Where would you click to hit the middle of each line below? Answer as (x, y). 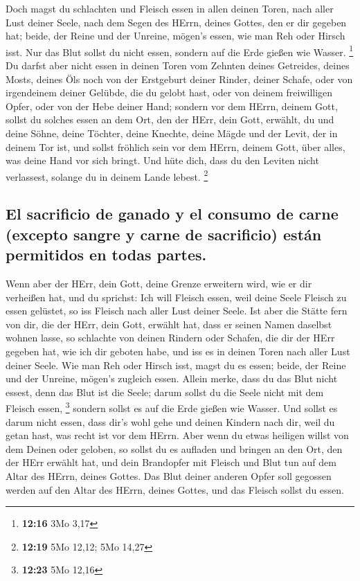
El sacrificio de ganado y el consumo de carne (172, 214)
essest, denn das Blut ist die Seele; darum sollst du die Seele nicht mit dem (165, 392)
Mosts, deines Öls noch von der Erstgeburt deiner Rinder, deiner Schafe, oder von (179, 79)
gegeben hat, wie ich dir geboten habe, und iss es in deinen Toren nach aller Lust (178, 351)
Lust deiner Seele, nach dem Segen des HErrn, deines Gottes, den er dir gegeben (176, 22)
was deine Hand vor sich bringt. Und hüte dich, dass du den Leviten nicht (162, 160)
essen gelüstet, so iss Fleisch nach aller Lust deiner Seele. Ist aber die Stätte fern (177, 311)
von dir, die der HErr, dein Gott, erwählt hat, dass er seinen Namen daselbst (169, 324)
